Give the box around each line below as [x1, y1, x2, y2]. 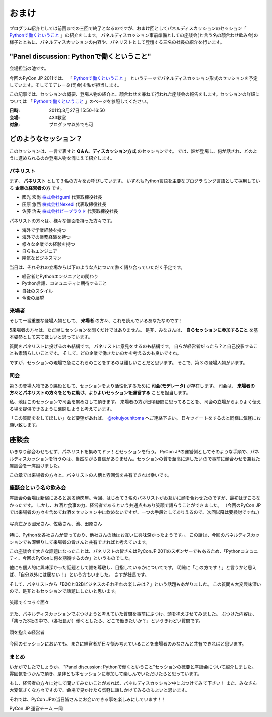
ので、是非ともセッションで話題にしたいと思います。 [9, 588, 119, 594]
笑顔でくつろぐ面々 [9, 599, 49, 605]
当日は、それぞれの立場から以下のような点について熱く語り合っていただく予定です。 [9, 264, 185, 270]
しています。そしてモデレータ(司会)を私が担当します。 [9, 82, 122, 88]
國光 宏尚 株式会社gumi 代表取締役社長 [22, 194, 103, 200]
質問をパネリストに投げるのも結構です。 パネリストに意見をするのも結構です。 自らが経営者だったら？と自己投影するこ [9, 343, 258, 349]
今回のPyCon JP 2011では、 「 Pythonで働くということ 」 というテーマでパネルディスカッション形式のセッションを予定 [9, 75, 258, 81]
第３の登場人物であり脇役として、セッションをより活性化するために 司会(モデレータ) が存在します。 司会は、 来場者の [9, 383, 255, 389]
